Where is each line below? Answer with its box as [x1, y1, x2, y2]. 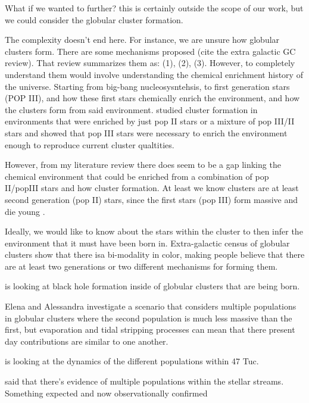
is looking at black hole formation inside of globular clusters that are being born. [5, 280, 300, 292]
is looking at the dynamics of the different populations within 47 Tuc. [5, 355, 259, 367]
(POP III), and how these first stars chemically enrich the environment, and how [5, 92, 300, 104]
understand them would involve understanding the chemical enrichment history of [5, 68, 303, 80]
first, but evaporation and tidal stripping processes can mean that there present [5, 323, 295, 336]
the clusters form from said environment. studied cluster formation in [5, 103, 258, 115]
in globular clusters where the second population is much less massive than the [5, 311, 292, 324]
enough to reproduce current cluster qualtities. [5, 138, 174, 151]
